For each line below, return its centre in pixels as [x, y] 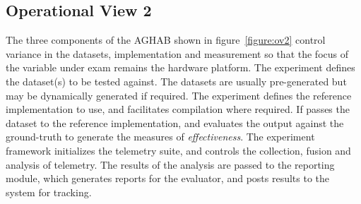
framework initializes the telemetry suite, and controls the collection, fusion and [178, 150]
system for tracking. [49, 192]
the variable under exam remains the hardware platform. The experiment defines [180, 67]
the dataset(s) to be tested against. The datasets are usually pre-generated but [176, 81]
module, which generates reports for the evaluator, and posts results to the [168, 178]
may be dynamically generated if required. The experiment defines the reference [179, 95]
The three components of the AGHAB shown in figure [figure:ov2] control [166, 40]
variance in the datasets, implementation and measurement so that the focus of [177, 53]
